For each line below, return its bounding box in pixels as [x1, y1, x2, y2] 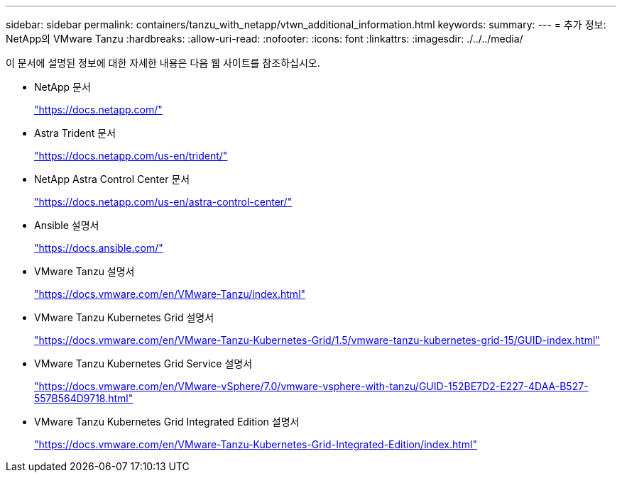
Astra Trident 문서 [34, 127, 116, 139]
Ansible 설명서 [34, 219, 99, 231]
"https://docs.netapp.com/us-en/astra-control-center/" [34, 196, 293, 208]
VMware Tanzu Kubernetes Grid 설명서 [34, 311, 214, 323]
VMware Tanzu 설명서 [34, 265, 135, 277]
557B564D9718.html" [34, 392, 133, 404]
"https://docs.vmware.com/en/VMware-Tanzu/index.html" [34, 288, 306, 300]
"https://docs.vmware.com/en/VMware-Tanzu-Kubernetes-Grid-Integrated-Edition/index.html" [34, 438, 477, 450]
